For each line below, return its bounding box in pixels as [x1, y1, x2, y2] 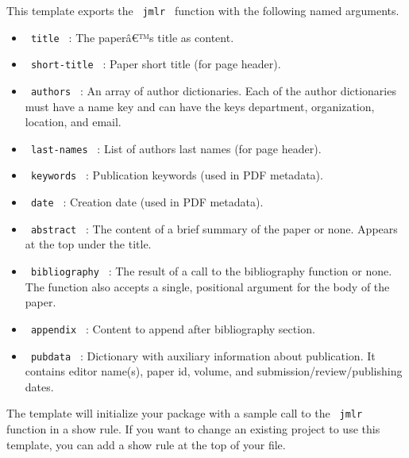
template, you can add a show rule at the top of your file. [6, 436, 286, 452]
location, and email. [25, 114, 122, 130]
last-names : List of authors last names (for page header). [30, 140, 322, 156]
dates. [25, 378, 54, 394]
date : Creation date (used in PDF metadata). [30, 194, 264, 210]
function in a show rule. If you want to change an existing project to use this [6, 421, 380, 437]
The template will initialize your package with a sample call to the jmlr [6, 405, 363, 421]
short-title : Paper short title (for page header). [30, 56, 281, 72]
